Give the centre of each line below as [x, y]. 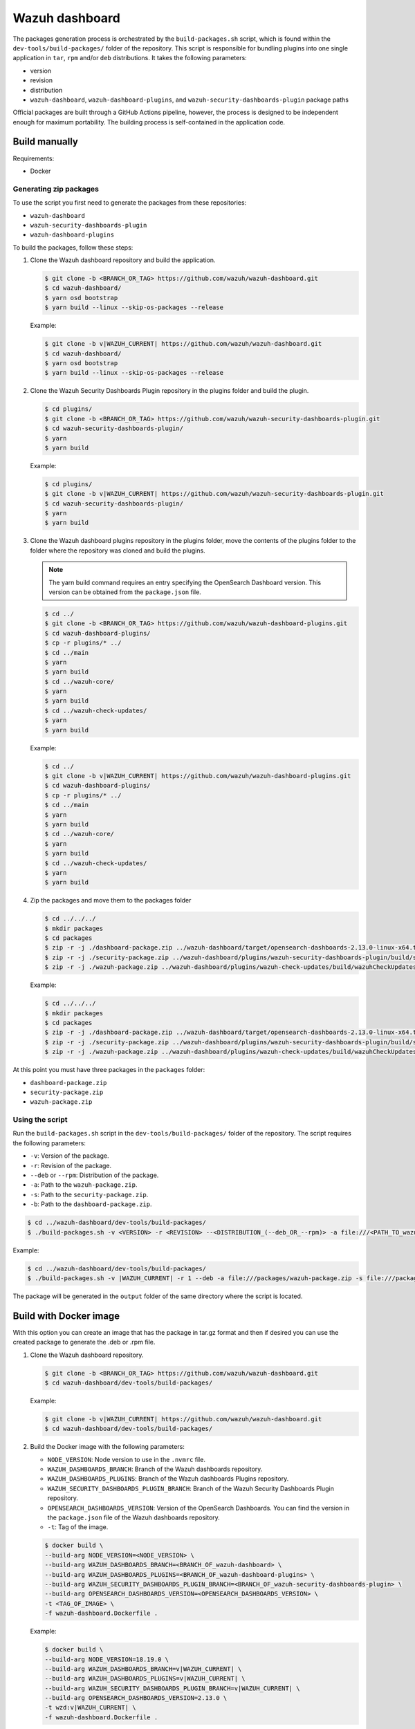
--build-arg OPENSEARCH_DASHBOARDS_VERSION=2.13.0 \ [136, 1698]
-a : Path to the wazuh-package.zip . [84, 1185]
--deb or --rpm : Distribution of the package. [94, 1175]
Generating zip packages [56, 189]
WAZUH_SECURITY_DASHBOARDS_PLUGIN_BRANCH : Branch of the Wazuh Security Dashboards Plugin [191, 1488]
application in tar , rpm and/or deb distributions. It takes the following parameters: [130, 58]
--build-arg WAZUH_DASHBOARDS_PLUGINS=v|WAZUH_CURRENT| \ [145, 1679]
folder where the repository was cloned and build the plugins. [118, 551]
